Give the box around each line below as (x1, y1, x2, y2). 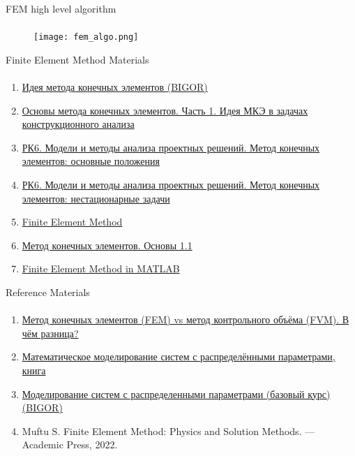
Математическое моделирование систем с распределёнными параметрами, (22, 349, 335, 364)
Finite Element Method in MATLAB (22, 261, 180, 276)
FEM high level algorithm (6, 1, 116, 15)
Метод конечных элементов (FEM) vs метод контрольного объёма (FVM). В (22, 312, 349, 327)
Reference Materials (6, 284, 90, 299)
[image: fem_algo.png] (33, 32, 139, 43)
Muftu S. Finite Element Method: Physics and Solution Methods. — (22, 423, 315, 438)
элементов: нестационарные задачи (22, 191, 170, 205)
